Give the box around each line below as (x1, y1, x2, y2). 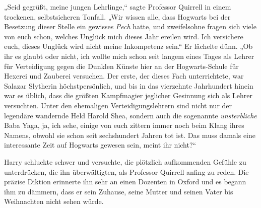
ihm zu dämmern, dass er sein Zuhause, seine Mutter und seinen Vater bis (4, 186, 233, 196)
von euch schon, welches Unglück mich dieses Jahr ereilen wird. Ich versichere (4, 31, 243, 41)
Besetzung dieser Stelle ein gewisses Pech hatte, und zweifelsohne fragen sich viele (4, 21, 256, 32)
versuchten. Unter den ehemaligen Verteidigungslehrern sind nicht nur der (4, 100, 232, 110)
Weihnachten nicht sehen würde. (4, 196, 104, 206)
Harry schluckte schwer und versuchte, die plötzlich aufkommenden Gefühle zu (4, 156, 246, 167)
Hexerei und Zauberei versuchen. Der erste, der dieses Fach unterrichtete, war (4, 71, 244, 81)
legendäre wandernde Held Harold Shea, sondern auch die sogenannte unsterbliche (4, 110, 257, 120)
